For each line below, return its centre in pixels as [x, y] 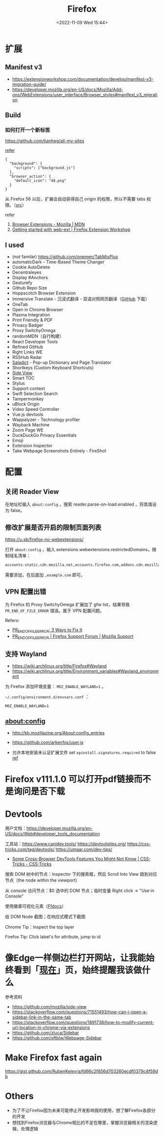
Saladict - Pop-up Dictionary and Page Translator [61, 362]
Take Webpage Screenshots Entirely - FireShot [59, 451]
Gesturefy [22, 283]
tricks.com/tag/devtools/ [30, 849]
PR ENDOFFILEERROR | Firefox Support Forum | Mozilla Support [73, 637]
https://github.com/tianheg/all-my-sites [45, 141]
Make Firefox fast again [54, 1058]
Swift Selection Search [35, 394]
